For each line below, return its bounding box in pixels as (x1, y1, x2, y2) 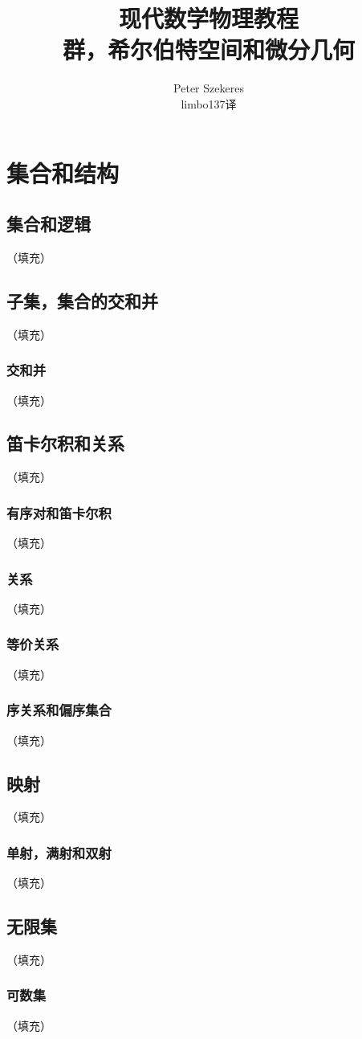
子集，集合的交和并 (6, 288, 158, 313)
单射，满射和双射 (6, 842, 112, 862)
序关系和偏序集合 (6, 700, 112, 720)
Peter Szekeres (173, 80, 244, 96)
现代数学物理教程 (118, 2, 299, 35)
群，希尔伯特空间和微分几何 (62, 33, 355, 66)
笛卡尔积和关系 (6, 431, 124, 456)
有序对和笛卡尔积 (6, 502, 112, 522)
